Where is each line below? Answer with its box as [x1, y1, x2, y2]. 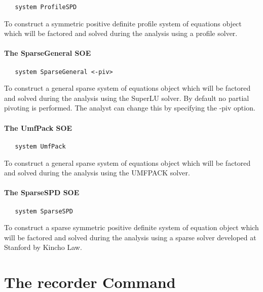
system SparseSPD [15, 207, 73, 215]
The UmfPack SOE [4, 122, 72, 133]
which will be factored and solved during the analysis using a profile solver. [4, 28, 238, 39]
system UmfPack [15, 142, 66, 150]
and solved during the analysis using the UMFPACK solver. [4, 167, 190, 178]
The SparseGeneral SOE [4, 48, 91, 58]
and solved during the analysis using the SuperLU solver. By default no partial [4, 92, 249, 103]
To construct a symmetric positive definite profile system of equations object [4, 18, 242, 28]
